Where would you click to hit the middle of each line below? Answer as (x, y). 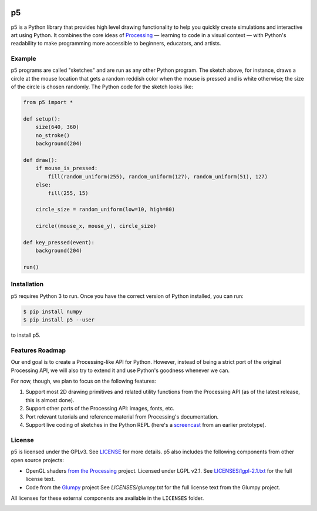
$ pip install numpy (53, 311)
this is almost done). (50, 400)
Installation (27, 284)
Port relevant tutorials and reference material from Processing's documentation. (122, 417)
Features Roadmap (38, 350)
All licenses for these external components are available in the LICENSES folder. (107, 498)
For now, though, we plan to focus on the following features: (84, 381)
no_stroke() (53, 135)
